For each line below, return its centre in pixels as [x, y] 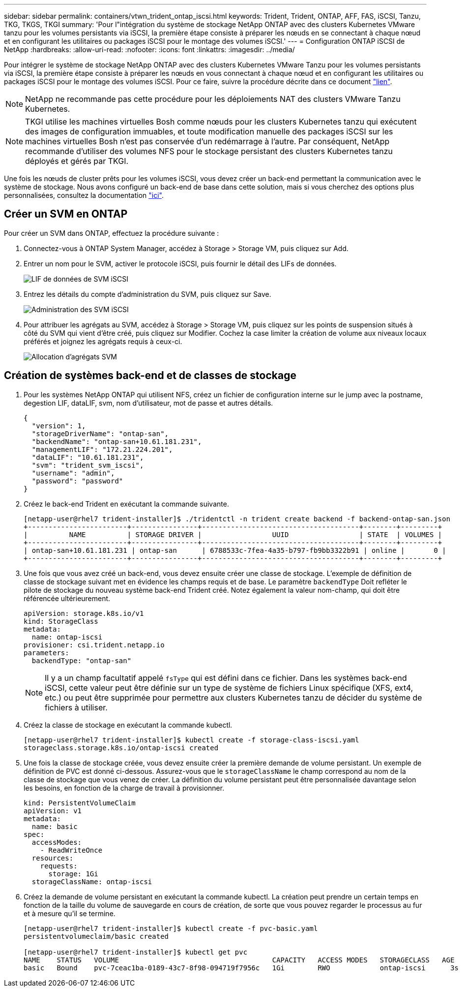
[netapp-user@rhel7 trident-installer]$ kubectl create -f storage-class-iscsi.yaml [191, 740]
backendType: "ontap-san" [82, 660]
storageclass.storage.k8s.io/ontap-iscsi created [121, 748]
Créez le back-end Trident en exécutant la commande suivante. [126, 504]
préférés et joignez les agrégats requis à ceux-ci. [103, 341]
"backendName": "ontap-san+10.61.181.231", [117, 441]
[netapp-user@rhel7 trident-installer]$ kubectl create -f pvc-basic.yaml [171, 928]
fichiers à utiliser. [76, 707]
